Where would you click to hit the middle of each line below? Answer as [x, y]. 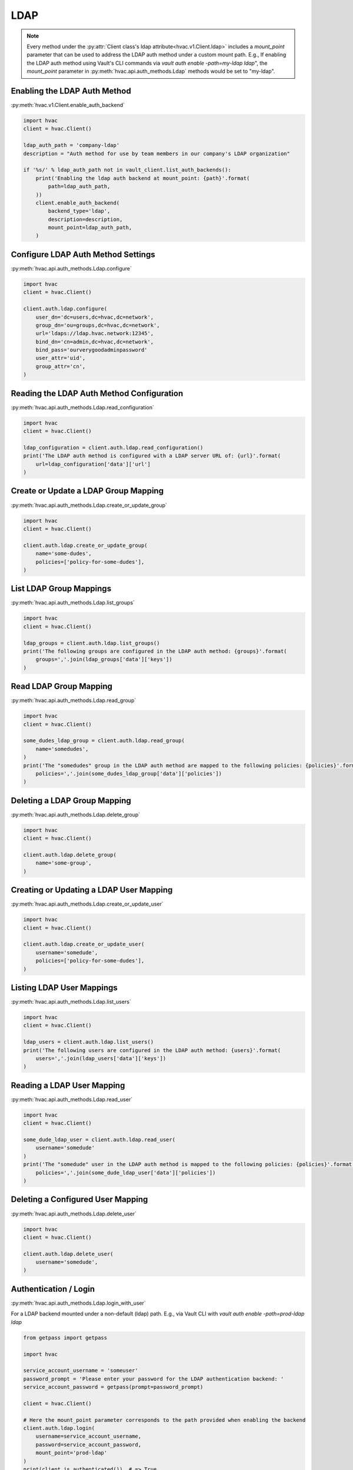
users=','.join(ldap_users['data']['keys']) [101, 1059]
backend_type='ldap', [79, 211]
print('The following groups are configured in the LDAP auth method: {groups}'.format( [155, 651]
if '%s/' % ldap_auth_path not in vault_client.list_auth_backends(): [127, 170]
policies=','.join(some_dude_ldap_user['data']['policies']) [126, 1172]
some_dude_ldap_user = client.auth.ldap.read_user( [99, 1140]
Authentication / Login [53, 1289]
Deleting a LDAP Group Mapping [71, 801]
